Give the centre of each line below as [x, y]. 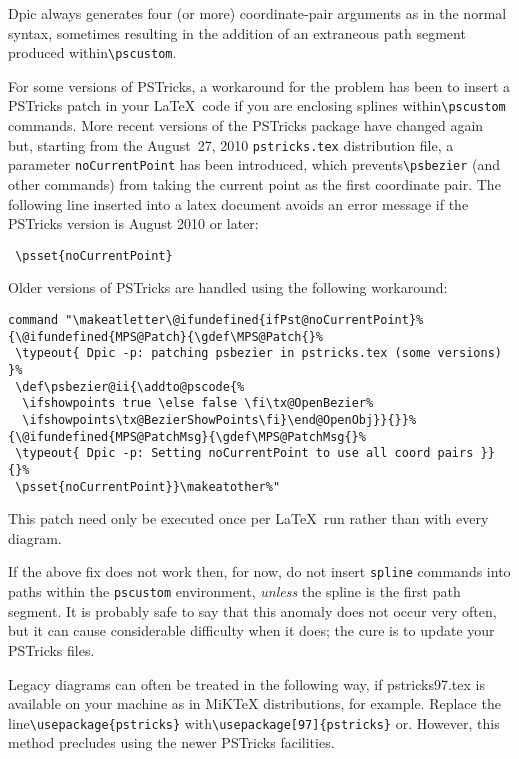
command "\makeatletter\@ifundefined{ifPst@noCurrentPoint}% [216, 320]
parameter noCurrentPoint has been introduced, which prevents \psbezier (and [254, 164]
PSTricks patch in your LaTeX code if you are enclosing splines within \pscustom [257, 105]
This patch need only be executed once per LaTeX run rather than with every [248, 518]
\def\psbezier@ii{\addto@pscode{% [130, 386]
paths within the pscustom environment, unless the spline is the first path [234, 591]
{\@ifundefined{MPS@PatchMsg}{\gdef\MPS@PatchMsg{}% [187, 436]
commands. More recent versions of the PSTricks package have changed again [246, 125]
